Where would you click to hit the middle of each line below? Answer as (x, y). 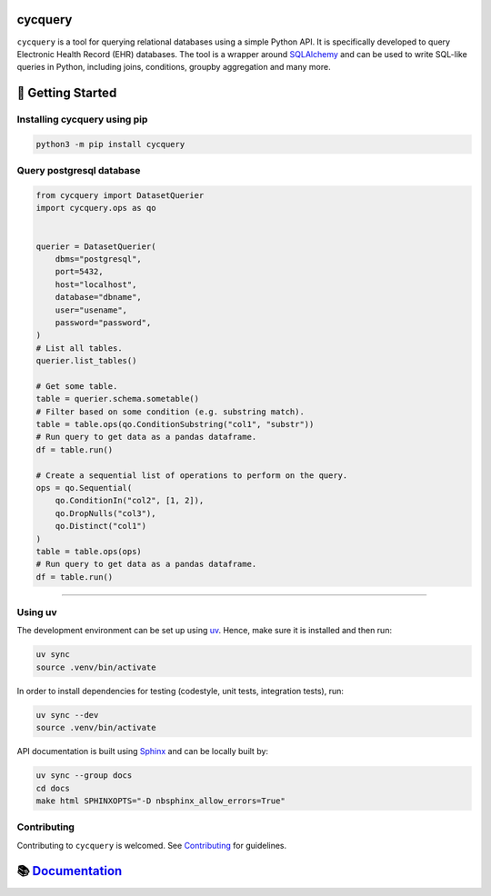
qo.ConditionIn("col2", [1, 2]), (130, 501)
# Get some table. (77, 386)
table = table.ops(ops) (89, 551)
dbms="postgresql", (99, 259)
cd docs (53, 788)
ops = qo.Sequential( (84, 488)
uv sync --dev (67, 715)
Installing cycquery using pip (82, 120)
